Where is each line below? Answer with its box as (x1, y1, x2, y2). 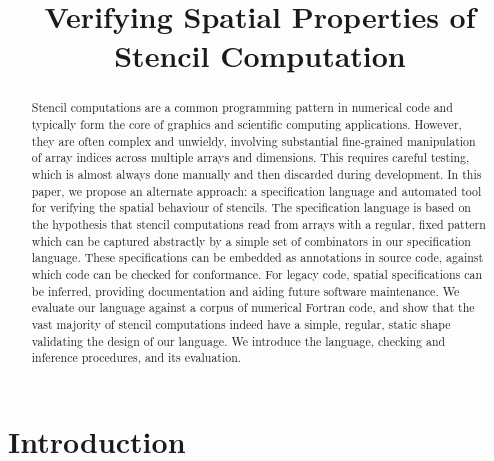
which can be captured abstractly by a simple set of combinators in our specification (31, 232, 471, 249)
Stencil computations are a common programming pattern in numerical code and (31, 99, 453, 116)
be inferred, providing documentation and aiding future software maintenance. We (31, 282, 460, 299)
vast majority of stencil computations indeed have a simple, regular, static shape (31, 315, 451, 332)
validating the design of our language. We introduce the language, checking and (31, 332, 446, 349)
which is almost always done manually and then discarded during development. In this (31, 165, 482, 182)
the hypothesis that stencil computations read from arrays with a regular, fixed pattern (31, 215, 486, 232)
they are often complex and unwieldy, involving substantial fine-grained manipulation (31, 132, 476, 149)
